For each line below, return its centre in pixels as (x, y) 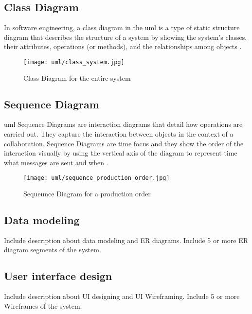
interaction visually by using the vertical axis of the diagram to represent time (121, 153)
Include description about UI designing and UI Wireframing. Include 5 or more (122, 296)
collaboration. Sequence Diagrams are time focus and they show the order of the (124, 143)
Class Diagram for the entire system (77, 78)
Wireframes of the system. (43, 305)
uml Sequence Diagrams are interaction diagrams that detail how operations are (123, 124)
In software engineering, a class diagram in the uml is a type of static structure (122, 27)
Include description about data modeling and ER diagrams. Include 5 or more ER (126, 240)
